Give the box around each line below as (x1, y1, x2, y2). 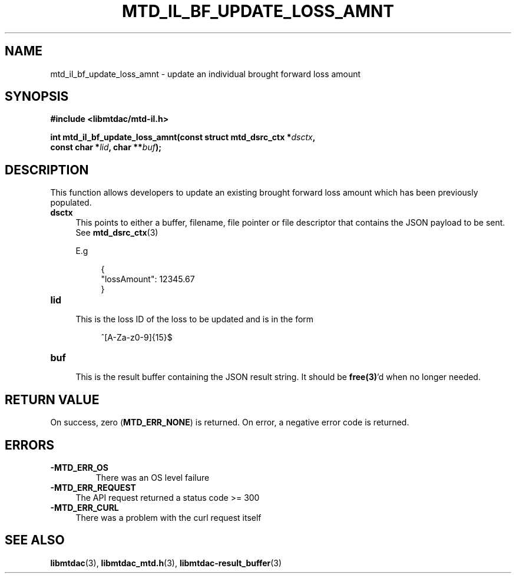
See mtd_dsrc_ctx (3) (75, 227, 158, 238)
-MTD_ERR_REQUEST (50, 482, 136, 493)
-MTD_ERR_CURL (50, 502, 119, 513)
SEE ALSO (5, 533, 65, 548)
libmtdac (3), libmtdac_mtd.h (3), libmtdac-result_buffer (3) (50, 557, 282, 568)
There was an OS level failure (95, 472, 210, 483)
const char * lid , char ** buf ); (50, 142, 161, 153)
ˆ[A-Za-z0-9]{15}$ (101, 332, 173, 343)
